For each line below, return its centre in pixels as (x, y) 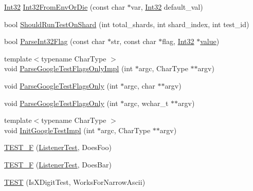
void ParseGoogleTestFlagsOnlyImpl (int (69, 68)
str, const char (133, 41)
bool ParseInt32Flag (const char (55, 41)
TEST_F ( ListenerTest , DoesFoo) (58, 147)
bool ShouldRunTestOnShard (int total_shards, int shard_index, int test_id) (127, 24)
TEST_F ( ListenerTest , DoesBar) (58, 164)
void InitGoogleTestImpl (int (50, 130)
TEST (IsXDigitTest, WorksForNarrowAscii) (75, 182)
